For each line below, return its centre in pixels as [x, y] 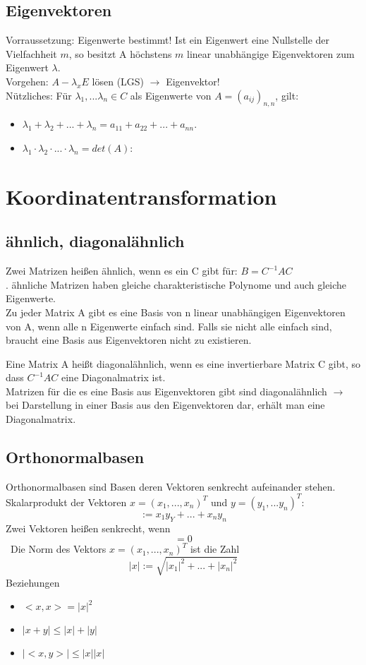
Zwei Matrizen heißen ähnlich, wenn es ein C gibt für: [122, 271]
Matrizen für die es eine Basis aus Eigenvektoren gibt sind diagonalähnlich [166, 391]
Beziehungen [33, 582]
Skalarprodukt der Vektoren [66, 502]
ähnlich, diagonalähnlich [95, 241]
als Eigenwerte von [171, 95]
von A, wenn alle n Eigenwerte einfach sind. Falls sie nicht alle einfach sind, [169, 326]
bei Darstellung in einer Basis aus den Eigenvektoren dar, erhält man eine [165, 405]
